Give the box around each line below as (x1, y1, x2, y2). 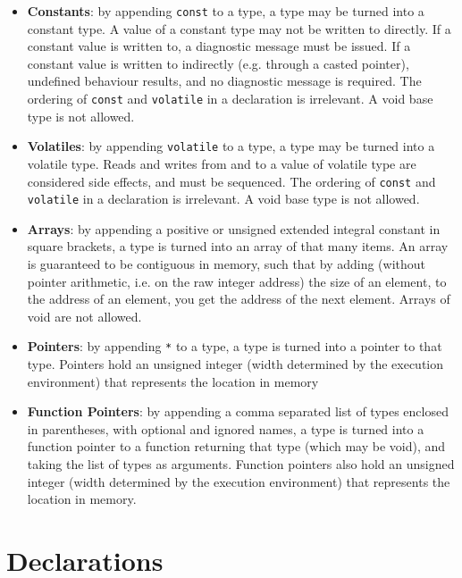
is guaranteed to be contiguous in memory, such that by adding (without (27, 255, 426, 273)
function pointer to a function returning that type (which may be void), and (27, 437, 446, 456)
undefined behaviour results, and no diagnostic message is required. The (27, 71, 422, 90)
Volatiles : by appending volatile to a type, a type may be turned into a (27, 137, 435, 155)
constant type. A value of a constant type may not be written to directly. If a (27, 19, 451, 38)
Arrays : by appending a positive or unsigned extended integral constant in (27, 219, 441, 238)
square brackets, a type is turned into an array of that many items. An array (27, 237, 449, 255)
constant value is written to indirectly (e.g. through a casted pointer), (27, 54, 409, 72)
